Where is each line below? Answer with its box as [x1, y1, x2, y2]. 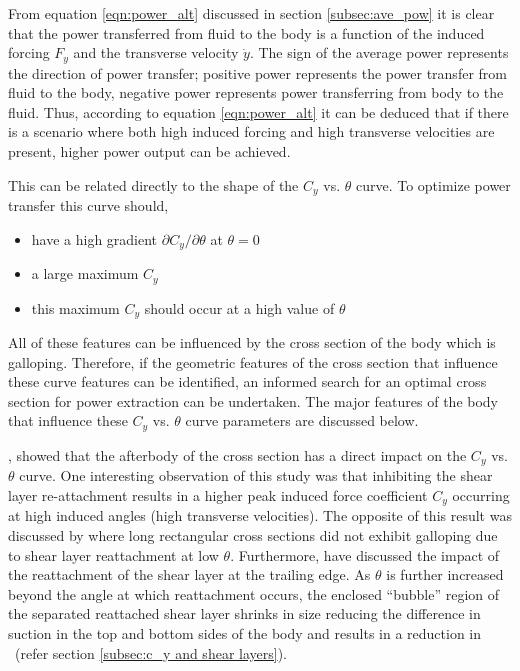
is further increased [386, 564, 504, 585]
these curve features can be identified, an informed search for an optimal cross [8, 371, 487, 392]
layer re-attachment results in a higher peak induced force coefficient [8, 484, 428, 505]
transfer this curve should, [8, 195, 169, 216]
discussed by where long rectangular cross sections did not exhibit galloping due [8, 524, 498, 545]
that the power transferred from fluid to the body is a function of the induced [8, 22, 485, 43]
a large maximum [31, 263, 139, 284]
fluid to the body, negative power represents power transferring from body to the [8, 82, 504, 103]
